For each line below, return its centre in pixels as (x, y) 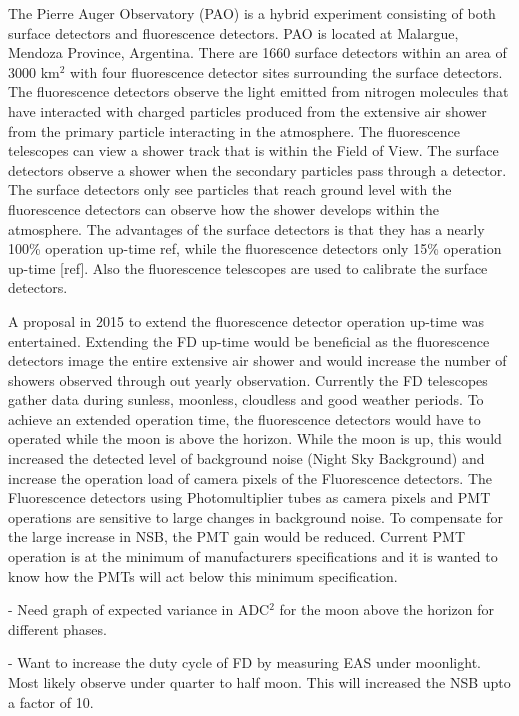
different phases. (57, 628)
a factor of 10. (51, 701)
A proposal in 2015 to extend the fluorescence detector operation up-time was (246, 320)
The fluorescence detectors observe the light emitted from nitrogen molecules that (258, 91)
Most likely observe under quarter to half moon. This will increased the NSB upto (259, 682)
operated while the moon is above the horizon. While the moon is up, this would (255, 438)
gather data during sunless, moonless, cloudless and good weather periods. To (246, 399)
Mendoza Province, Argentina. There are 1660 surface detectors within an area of (257, 52)
